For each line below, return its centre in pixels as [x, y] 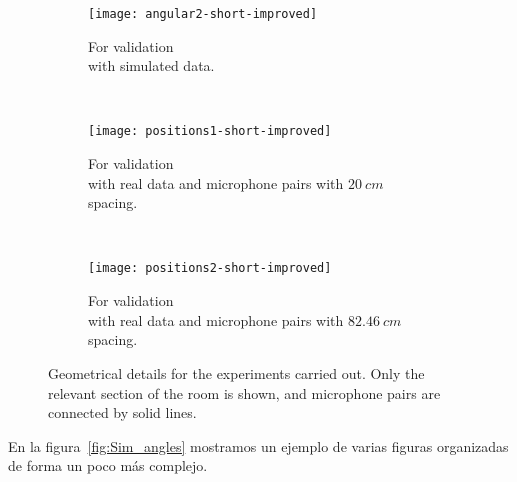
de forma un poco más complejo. [108, 465]
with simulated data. [151, 65]
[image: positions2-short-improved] [210, 268]
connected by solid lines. [122, 412]
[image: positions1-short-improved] [210, 131]
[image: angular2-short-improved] [203, 14]
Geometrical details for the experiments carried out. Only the [236, 372]
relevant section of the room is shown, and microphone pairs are [244, 392]
